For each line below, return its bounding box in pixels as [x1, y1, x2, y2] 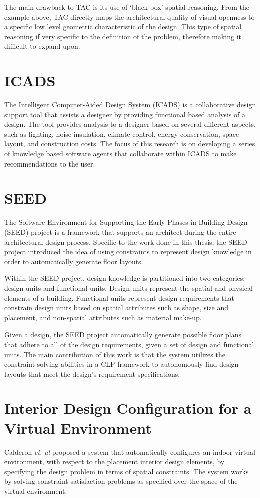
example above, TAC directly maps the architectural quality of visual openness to [4, 11, 255, 22]
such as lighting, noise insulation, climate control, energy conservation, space [4, 128, 239, 139]
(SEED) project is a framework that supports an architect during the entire [4, 226, 236, 237]
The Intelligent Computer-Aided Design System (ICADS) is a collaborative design [4, 99, 256, 110]
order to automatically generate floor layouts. [4, 256, 143, 266]
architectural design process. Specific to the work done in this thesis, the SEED [4, 236, 247, 247]
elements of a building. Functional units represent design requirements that [4, 292, 235, 303]
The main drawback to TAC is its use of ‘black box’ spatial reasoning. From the [4, 2, 249, 12]
